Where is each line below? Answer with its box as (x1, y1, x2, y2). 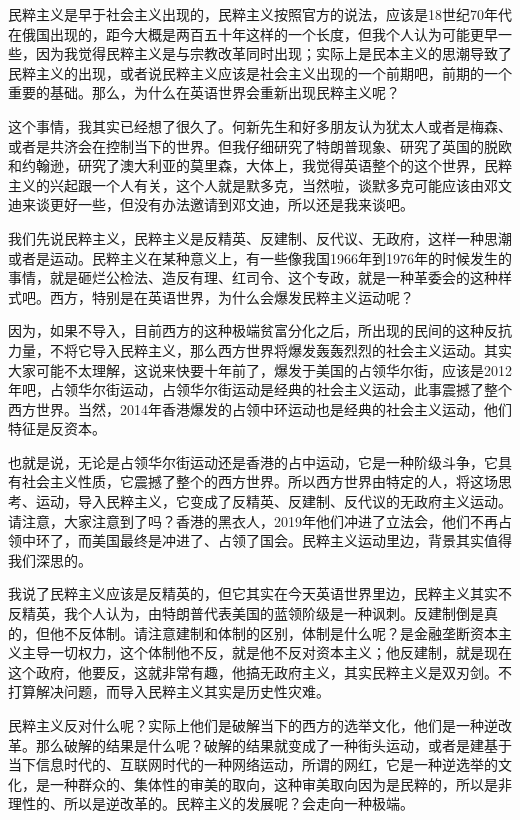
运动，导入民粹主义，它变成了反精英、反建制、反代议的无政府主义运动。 (35, 491, 512, 512)
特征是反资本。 (8, 418, 106, 439)
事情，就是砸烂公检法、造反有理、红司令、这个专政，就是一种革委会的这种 (8, 267, 498, 288)
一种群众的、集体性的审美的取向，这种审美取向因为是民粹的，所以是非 (49, 773, 512, 794)
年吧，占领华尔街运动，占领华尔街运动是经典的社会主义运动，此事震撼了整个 (8, 379, 512, 400)
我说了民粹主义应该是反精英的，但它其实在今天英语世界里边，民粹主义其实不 (8, 583, 512, 604)
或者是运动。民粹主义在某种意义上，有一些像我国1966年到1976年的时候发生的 (8, 247, 512, 268)
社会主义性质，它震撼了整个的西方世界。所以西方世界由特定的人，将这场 (21, 471, 498, 492)
